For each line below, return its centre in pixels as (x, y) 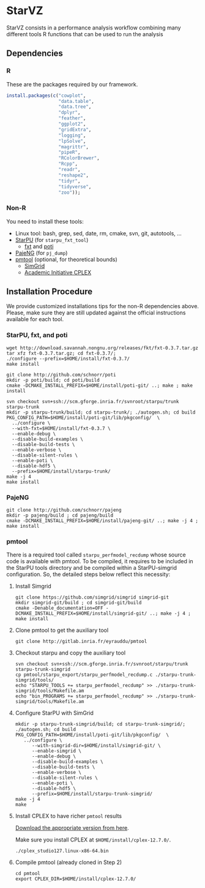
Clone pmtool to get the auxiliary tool (62, 630)
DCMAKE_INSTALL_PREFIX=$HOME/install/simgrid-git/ (81, 613)
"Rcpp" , (68, 164)
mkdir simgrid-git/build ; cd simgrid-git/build (78, 603)
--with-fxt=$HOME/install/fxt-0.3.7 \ (61, 428)
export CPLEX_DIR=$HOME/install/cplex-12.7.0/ (76, 879)
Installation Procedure (50, 292)
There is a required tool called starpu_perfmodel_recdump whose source (96, 555)
